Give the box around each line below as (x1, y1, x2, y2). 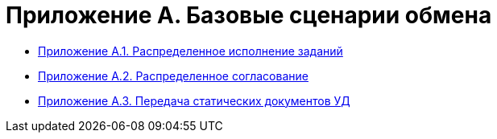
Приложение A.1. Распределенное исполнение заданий (38, 43, 343, 58)
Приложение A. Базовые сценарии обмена (6, 2, 492, 29)
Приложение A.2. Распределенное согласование (38, 68, 309, 83)
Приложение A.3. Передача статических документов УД (38, 93, 350, 108)
